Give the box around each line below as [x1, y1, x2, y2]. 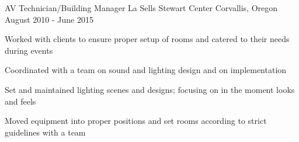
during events [5, 44, 53, 56]
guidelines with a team [5, 126, 86, 138]
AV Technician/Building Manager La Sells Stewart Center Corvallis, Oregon [5, 2, 278, 13]
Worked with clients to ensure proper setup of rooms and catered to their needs [5, 33, 290, 45]
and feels [5, 95, 36, 107]
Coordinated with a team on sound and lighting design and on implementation [5, 64, 287, 76]
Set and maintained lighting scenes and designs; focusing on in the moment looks [5, 83, 295, 95]
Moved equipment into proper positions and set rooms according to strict [5, 115, 267, 127]
